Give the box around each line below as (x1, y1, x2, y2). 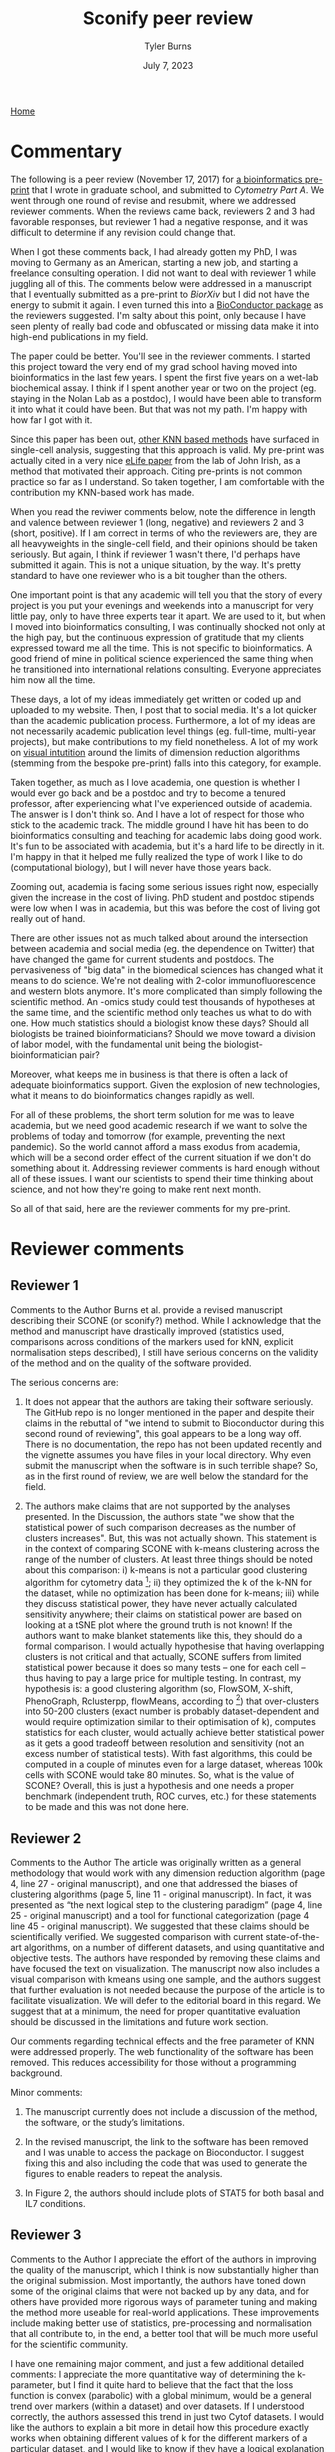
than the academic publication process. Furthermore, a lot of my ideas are (10, 714, 316, 726)
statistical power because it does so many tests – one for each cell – (24, 1661, 307, 1673)
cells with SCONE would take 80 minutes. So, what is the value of (24, 1769, 295, 1781)
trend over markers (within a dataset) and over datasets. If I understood (10, 2400, 305, 2412)
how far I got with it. (10, 413, 93, 426)
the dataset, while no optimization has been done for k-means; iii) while (24, 1587, 320, 1599)
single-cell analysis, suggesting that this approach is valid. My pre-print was (10, 443, 325, 456)
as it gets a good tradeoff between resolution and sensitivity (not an (24, 1737, 305, 1749)
